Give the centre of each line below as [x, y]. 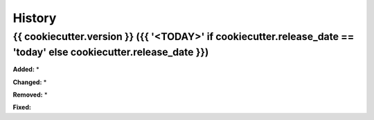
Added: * [26, 70]
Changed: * [30, 82]
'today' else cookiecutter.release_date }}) [111, 52]
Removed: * [30, 95]
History [35, 18]
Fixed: [22, 108]
